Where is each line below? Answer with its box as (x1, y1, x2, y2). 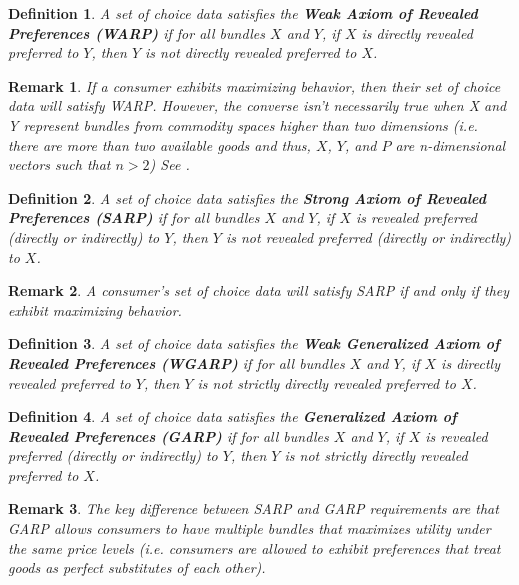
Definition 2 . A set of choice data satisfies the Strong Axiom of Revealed (8, 187, 486, 208)
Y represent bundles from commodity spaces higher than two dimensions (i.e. (8, 114, 478, 135)
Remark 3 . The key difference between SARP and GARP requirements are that (8, 498, 499, 519)
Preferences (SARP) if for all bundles (8, 207, 260, 228)
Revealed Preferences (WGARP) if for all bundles (8, 352, 345, 373)
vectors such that (8, 154, 111, 175)
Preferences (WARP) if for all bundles (8, 22, 266, 43)
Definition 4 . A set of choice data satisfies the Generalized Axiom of (8, 406, 457, 427)
